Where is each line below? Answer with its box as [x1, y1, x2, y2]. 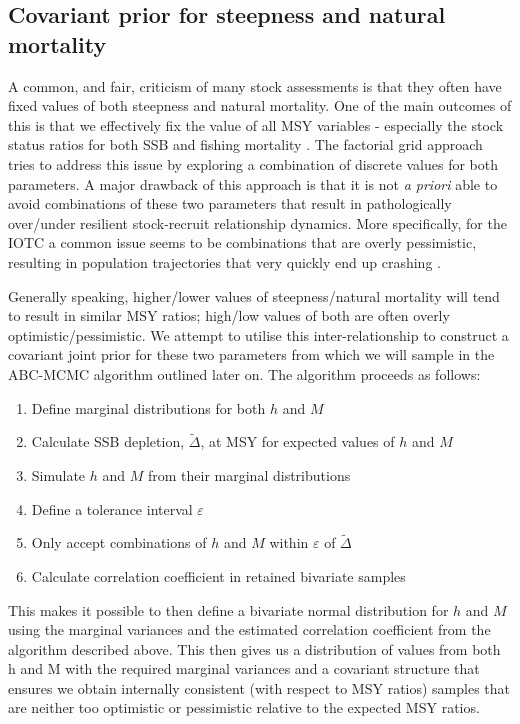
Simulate [31, 464, 86, 485]
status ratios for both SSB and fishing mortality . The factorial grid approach [8, 134, 483, 155]
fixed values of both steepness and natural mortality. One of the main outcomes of [8, 95, 512, 116]
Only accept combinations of [31, 532, 207, 553]
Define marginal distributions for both [31, 397, 266, 418]
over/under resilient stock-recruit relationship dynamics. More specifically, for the [8, 212, 507, 233]
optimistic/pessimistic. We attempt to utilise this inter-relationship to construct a [8, 324, 509, 345]
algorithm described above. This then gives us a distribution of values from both [8, 638, 501, 659]
